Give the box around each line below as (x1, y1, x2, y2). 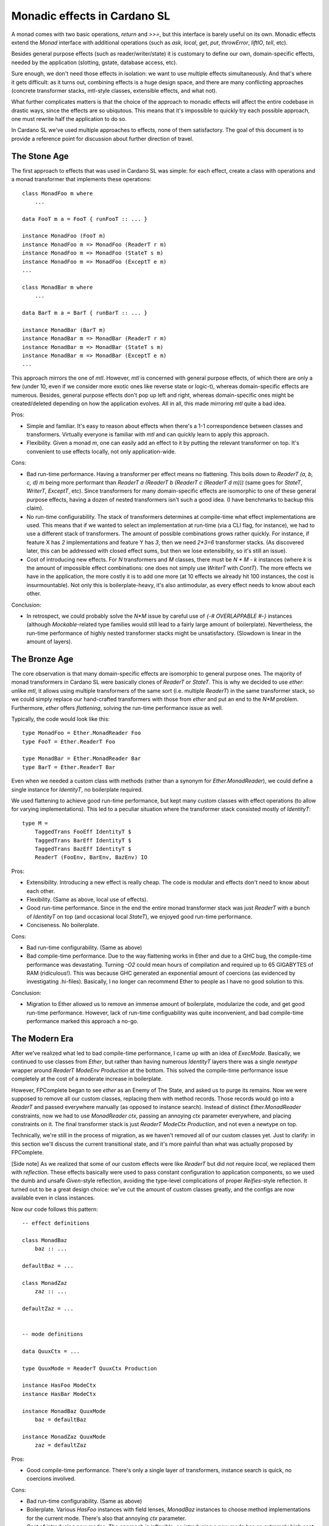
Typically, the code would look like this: (11, 715, 110, 723)
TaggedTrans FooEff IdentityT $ (34, 828, 132, 836)
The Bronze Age (11, 654, 74, 664)
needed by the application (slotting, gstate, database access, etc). (11, 59, 178, 66)
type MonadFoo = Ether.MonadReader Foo (22, 729, 141, 737)
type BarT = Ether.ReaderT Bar (22, 764, 116, 770)
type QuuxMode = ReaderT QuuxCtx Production (22, 1365, 158, 1372)
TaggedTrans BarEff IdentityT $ (34, 837, 132, 844)
